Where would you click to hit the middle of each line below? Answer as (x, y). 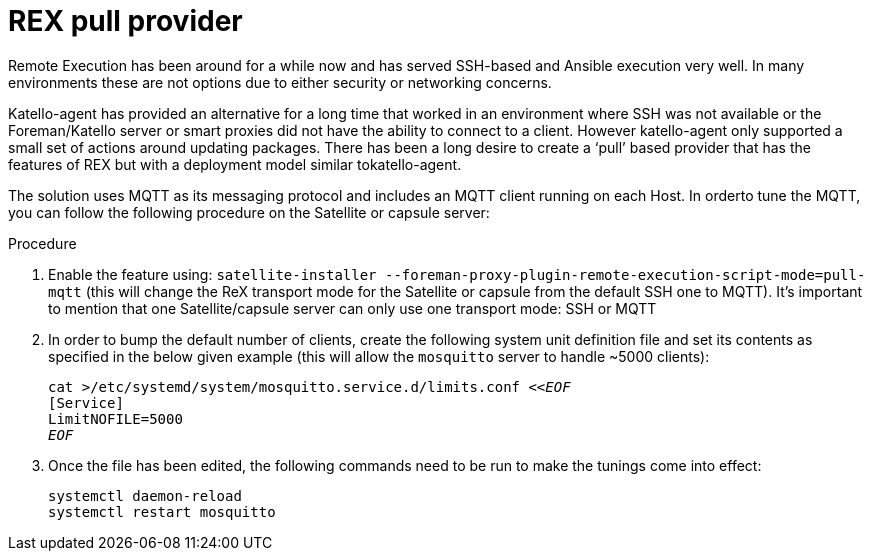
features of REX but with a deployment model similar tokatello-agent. (235, 164)
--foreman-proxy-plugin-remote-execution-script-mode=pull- (625, 274)
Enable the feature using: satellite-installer (212, 274)
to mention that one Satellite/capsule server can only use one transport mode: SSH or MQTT (352, 308)
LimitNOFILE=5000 (115, 418)
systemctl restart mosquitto (162, 511)
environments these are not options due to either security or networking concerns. (280, 82)
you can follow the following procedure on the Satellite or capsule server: (249, 212)
